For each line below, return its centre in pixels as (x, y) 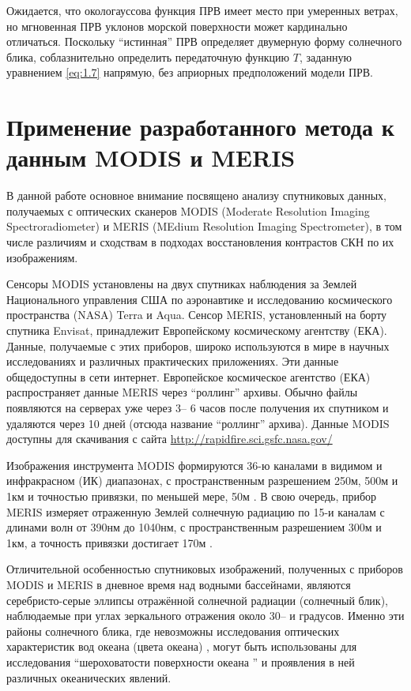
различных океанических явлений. (89, 677)
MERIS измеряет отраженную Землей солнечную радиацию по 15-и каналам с (196, 511)
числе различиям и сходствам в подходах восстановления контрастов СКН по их (200, 242)
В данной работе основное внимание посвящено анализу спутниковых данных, (196, 195)
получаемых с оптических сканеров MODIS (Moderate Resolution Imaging (188, 210)
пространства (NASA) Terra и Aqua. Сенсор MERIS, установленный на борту (197, 315)
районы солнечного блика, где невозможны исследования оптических (173, 631)
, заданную (326, 56)
